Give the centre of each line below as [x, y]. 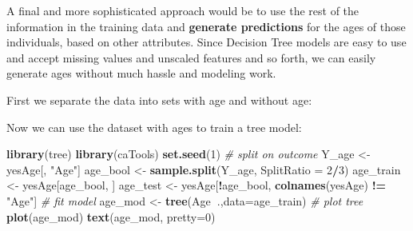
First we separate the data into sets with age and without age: [159, 100]
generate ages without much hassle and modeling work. [141, 73]
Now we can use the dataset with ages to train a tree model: [154, 127]
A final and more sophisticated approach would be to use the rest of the [183, 10]
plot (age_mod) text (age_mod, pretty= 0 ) [111, 216]
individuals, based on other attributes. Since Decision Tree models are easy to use [206, 42]
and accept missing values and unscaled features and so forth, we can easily [191, 57]
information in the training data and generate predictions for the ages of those [206, 26]
